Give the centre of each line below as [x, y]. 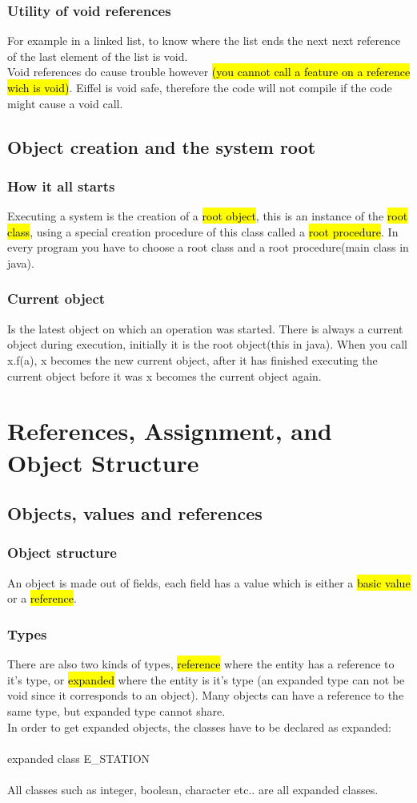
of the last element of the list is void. [98, 56]
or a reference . [42, 598]
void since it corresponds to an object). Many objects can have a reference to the [206, 695]
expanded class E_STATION [79, 758]
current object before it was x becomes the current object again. [164, 375]
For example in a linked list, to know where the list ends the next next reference [204, 40]
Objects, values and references [135, 513]
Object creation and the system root [162, 146]
